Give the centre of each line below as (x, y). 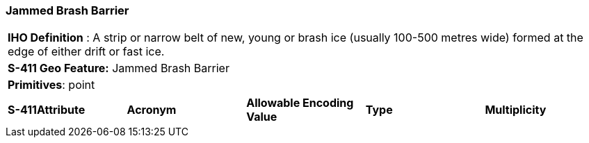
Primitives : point (51, 85)
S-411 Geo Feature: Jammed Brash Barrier (119, 68)
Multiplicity (516, 110)
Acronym (152, 110)
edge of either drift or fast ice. (86, 52)
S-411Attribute (47, 110)
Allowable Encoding (300, 103)
